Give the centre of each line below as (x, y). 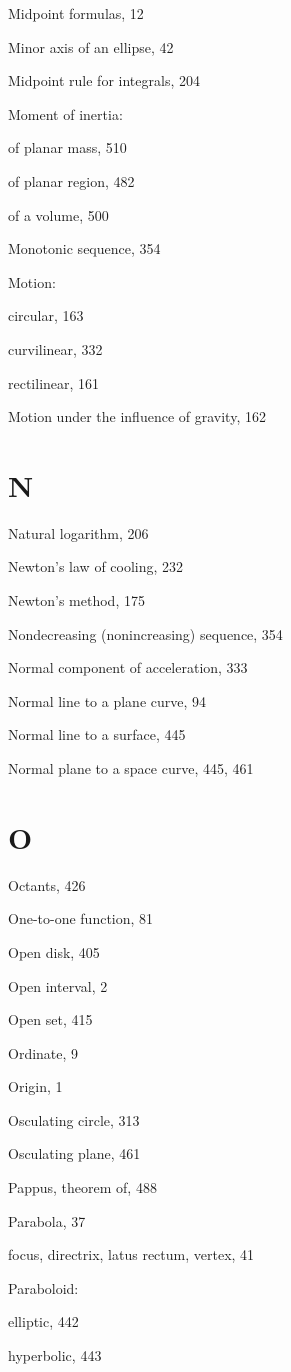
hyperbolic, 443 (55, 1355)
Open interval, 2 (58, 985)
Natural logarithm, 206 (78, 532)
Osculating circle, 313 (74, 1119)
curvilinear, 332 (55, 348)
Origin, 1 (35, 1086)
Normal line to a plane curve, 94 (107, 700)
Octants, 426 (47, 884)
